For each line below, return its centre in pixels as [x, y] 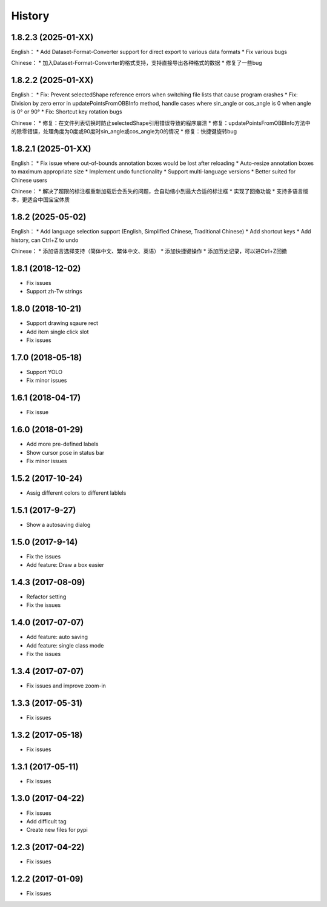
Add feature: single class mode [65, 645]
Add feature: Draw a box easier [65, 565]
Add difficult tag [46, 821]
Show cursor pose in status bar [65, 452]
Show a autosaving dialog [58, 524]
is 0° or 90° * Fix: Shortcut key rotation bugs [67, 112]
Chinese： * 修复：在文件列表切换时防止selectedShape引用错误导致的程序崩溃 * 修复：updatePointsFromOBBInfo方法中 [161, 123]
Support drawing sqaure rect [62, 323]
